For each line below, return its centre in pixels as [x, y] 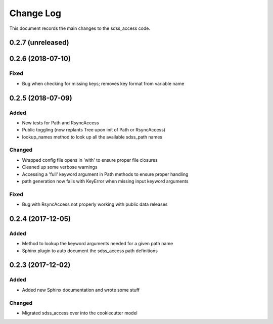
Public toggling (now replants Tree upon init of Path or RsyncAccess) [94, 130]
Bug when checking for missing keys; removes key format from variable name [103, 83]
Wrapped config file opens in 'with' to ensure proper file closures [90, 160]
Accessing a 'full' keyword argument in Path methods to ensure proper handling [105, 174]
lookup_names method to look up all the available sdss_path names [92, 137]
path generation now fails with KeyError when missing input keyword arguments [105, 181]
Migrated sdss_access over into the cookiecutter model [80, 313]
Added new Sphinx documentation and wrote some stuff [81, 290]
